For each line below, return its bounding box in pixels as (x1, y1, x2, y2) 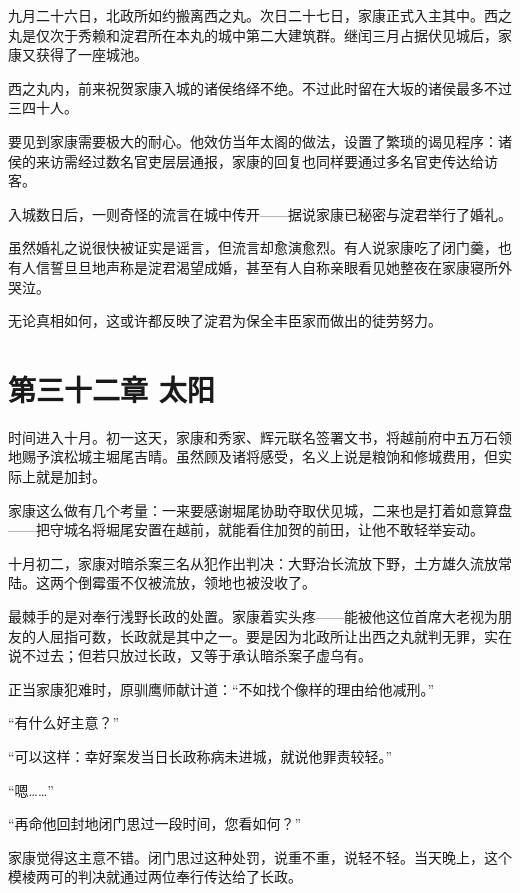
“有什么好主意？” (8, 712, 120, 733)
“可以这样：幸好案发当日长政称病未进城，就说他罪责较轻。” (8, 745, 393, 766)
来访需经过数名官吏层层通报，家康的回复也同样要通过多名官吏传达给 (35, 150, 484, 171)
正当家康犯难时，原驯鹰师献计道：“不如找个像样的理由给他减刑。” (8, 678, 435, 699)
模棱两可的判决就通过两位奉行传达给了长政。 (8, 866, 302, 887)
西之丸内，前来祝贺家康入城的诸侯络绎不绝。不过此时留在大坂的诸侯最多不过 (8, 77, 512, 98)
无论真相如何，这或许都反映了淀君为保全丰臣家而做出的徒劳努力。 (8, 310, 442, 331)
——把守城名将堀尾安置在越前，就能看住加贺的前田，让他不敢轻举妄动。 (8, 519, 484, 540)
